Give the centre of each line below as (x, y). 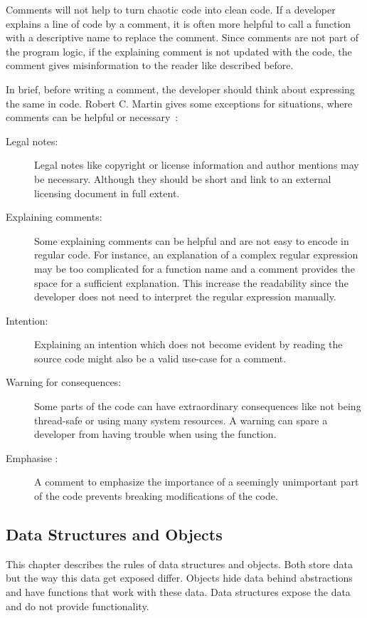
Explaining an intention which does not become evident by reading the (188, 344)
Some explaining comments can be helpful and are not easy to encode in (192, 240)
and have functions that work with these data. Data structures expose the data (178, 592)
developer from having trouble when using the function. (155, 434)
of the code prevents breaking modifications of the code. (156, 496)
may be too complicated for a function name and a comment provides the (195, 268)
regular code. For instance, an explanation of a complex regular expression (196, 255)
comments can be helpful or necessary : (92, 117)
